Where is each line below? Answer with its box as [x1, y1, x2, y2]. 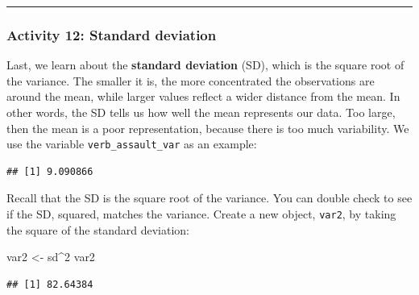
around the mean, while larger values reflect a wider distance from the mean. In [6, 88, 400, 105]
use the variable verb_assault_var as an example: [6, 135, 257, 152]
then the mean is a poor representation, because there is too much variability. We [6, 119, 409, 136]
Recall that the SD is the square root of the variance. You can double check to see [6, 189, 413, 206]
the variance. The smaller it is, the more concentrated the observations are [6, 72, 375, 89]
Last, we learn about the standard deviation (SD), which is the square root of [6, 56, 404, 73]
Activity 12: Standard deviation [6, 24, 217, 44]
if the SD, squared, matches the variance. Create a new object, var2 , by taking [6, 206, 396, 222]
